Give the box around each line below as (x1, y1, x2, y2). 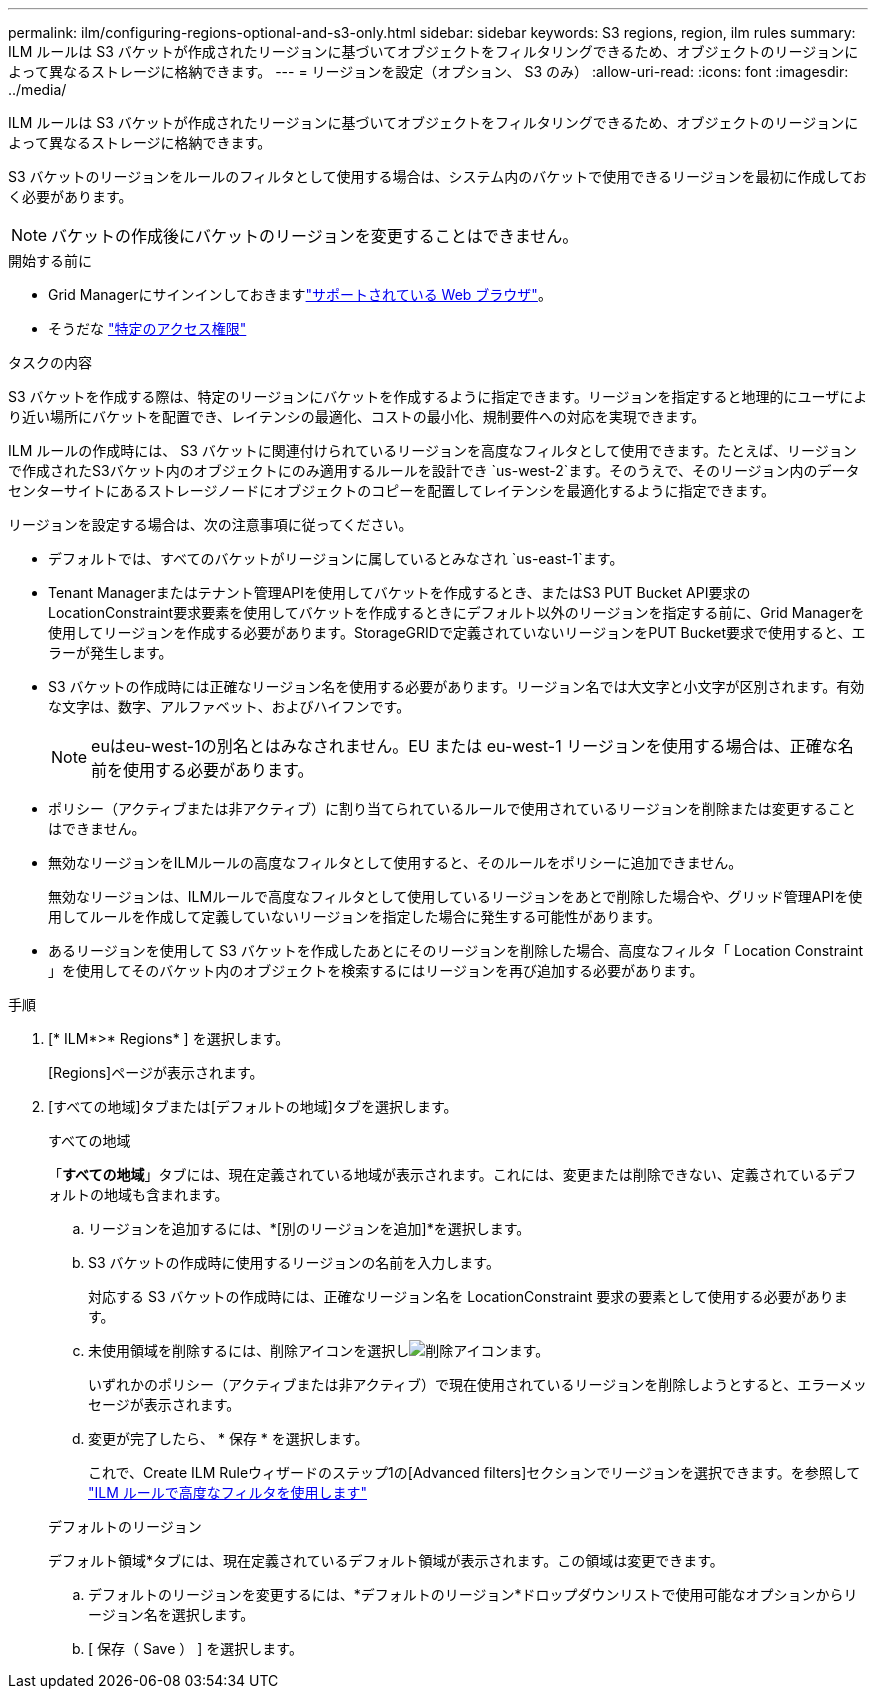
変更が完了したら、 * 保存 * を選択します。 (88, 1430, 369, 1447)
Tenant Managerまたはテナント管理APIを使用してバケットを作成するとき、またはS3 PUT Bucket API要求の (48, 584, 751, 601)
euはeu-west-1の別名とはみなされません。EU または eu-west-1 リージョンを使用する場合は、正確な (91, 736, 838, 756)
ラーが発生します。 (48, 644, 173, 661)
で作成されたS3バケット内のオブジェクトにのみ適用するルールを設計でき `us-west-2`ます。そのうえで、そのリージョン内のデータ (8, 462, 860, 479)
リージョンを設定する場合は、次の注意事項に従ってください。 (8, 516, 413, 533)
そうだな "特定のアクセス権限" (48, 320, 247, 337)
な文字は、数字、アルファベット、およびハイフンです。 (48, 698, 411, 715)
